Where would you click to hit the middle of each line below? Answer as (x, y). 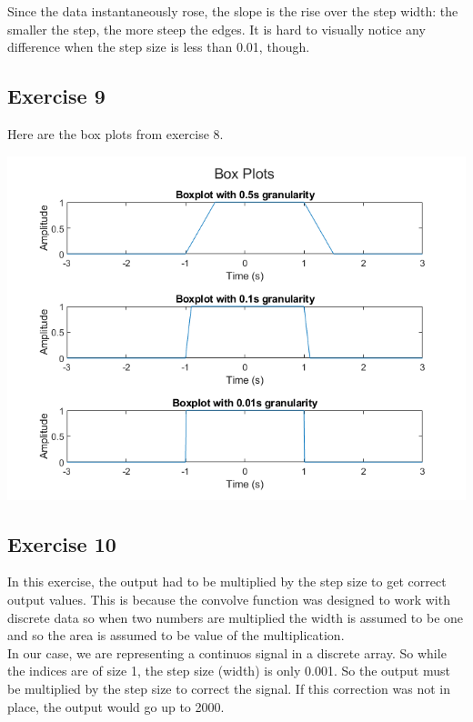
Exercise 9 (56, 96)
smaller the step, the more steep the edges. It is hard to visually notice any (216, 29)
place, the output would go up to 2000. (116, 706)
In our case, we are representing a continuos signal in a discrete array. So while (227, 652)
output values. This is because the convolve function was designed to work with (229, 599)
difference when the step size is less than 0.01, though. (159, 47)
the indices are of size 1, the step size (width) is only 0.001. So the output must (229, 671)
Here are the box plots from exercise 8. (116, 133)
